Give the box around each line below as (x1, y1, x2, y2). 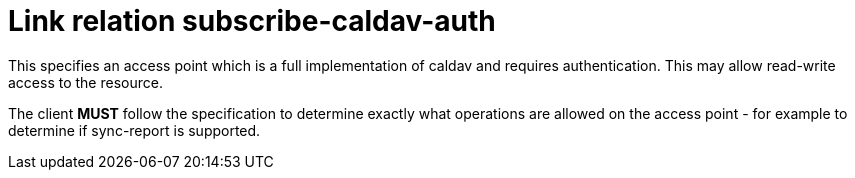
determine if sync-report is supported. (8, 121, 261, 139)
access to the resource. (8, 73, 163, 91)
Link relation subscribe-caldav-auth (8, 4, 496, 38)
